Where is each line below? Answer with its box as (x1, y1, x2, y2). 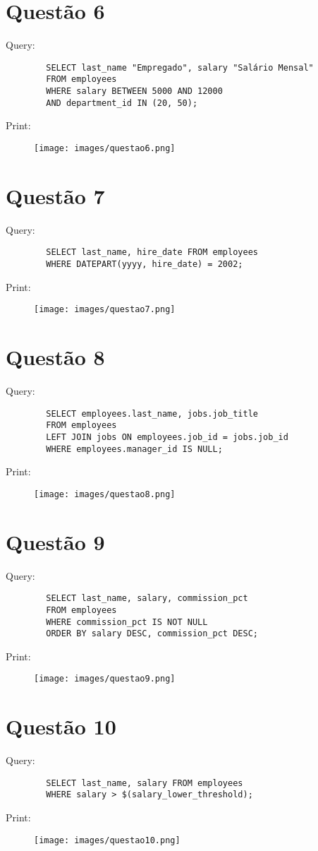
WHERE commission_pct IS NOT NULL (46, 617, 208, 627)
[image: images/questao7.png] (34, 304, 176, 315)
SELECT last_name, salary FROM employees (46, 778, 243, 788)
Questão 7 (6, 181, 105, 210)
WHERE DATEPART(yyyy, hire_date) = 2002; (46, 258, 243, 269)
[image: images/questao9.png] (34, 674, 176, 684)
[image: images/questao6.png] (34, 143, 176, 153)
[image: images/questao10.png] (34, 835, 181, 845)
